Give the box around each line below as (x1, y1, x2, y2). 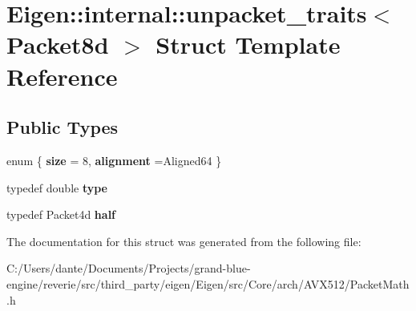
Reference (6, 59, 118, 92)
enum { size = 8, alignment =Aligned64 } (6, 151, 222, 168)
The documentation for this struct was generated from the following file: (6, 232, 361, 249)
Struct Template (155, 28, 341, 61)
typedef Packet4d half (6, 206, 116, 223)
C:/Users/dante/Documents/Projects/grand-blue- (6, 260, 251, 277)
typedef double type (6, 179, 107, 196)
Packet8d (6, 28, 109, 61)
